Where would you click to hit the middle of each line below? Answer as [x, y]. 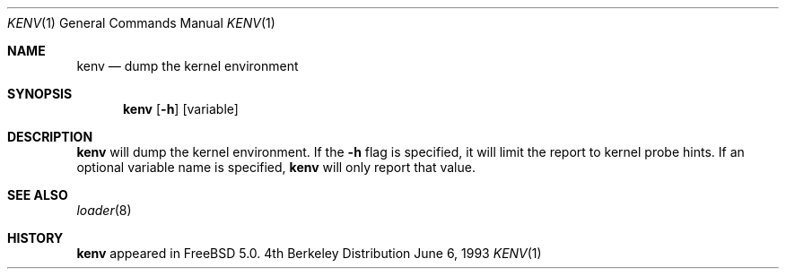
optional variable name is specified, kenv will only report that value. [276, 167]
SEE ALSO [38, 195]
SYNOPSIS [40, 94]
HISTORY [35, 238]
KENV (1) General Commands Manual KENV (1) [141, 23]
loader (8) [104, 210]
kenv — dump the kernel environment [188, 66]
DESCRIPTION [50, 137]
